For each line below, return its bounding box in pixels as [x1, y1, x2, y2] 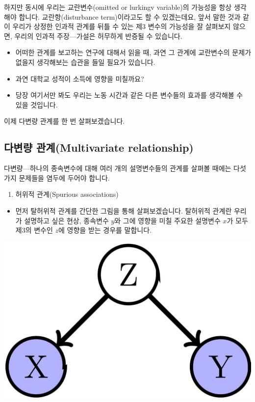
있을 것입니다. [15, 99, 58, 109]
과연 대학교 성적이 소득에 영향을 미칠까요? [15, 73, 144, 83]
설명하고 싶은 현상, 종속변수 [24, 215, 109, 225]
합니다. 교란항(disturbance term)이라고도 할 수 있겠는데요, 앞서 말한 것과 [19, 11, 241, 22]
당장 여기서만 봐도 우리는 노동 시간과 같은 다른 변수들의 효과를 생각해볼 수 [15, 90, 243, 100]
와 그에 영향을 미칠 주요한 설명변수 [114, 215, 221, 225]
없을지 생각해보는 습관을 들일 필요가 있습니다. [15, 56, 155, 67]
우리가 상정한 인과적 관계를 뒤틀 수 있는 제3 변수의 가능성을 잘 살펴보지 [12, 21, 231, 31]
